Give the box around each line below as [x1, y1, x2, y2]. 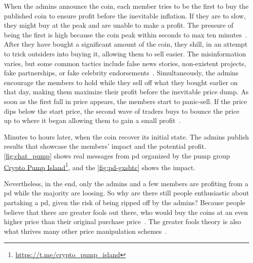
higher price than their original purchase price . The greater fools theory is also [4, 216, 241, 227]
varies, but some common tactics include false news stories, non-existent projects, [4, 58, 246, 68]
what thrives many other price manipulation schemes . [4, 226, 167, 236]
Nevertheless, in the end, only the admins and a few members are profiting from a [4, 178, 249, 188]
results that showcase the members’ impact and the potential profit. [4, 141, 206, 151]
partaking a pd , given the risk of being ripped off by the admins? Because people [4, 197, 246, 207]
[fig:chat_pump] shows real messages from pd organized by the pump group [4, 150, 230, 160]
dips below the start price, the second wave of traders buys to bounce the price [4, 105, 239, 116]
